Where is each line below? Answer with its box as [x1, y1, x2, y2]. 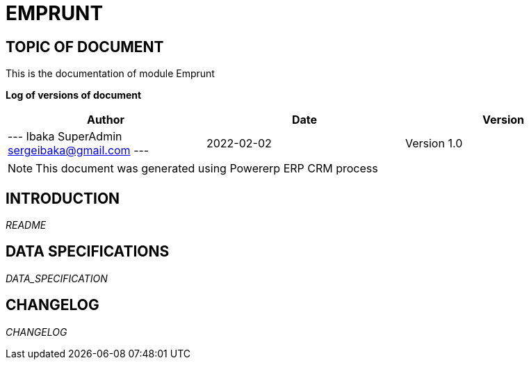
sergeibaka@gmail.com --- [8, 143, 149, 158]
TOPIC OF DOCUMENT [6, 38, 164, 56]
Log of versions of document [6, 89, 142, 102]
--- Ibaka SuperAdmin [8, 129, 122, 144]
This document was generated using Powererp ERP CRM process [35, 161, 378, 176]
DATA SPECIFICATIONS [6, 243, 170, 261]
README [6, 219, 47, 232]
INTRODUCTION [6, 189, 120, 207]
